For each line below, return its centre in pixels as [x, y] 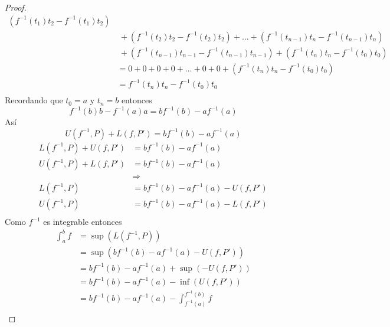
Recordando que [34, 100]
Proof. [16, 7]
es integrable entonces [83, 222]
